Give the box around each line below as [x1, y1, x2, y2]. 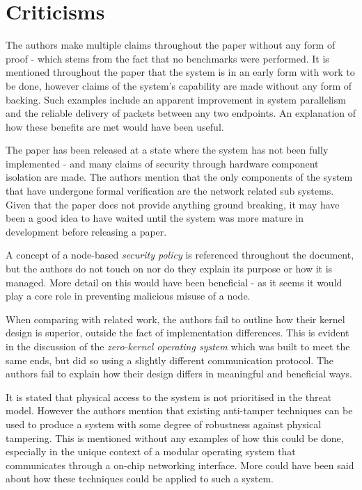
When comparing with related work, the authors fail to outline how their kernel [6, 311, 345, 326]
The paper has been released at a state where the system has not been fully [6, 142, 329, 157]
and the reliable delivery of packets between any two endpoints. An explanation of [6, 106, 356, 120]
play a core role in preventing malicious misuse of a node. [6, 288, 251, 303]
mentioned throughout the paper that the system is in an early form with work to [6, 65, 355, 79]
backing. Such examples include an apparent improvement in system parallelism [6, 92, 346, 106]
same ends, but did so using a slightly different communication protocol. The [6, 352, 334, 367]
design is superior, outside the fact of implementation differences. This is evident [6, 325, 349, 340]
